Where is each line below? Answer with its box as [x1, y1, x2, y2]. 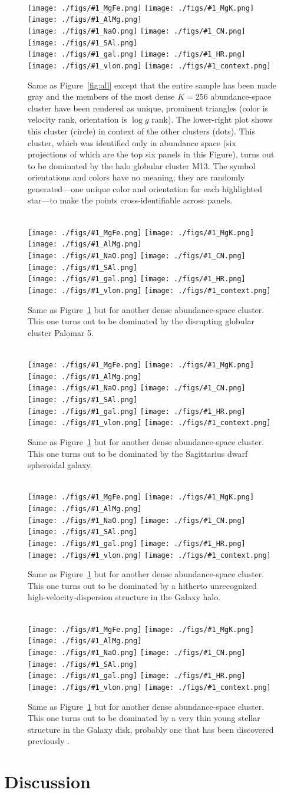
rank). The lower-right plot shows [151, 113, 273, 126]
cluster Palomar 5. [28, 326, 94, 338]
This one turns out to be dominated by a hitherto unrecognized [28, 579, 257, 591]
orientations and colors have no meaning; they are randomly [28, 171, 245, 183]
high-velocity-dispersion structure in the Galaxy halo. [28, 591, 221, 603]
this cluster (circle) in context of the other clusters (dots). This [28, 124, 255, 137]
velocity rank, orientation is [28, 113, 127, 126]
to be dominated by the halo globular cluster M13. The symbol [28, 159, 256, 172]
